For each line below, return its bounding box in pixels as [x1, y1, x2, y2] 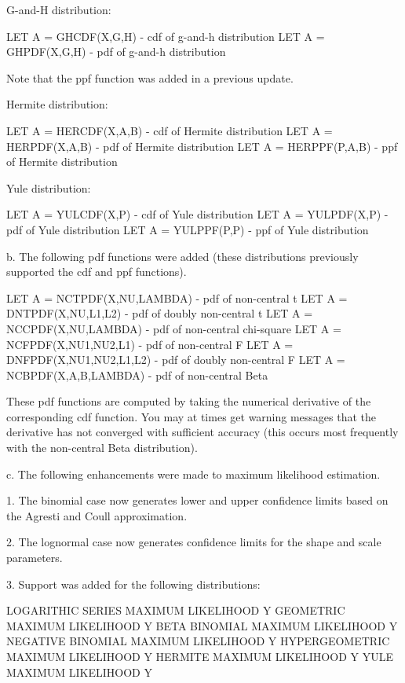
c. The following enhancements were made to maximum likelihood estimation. [6, 465, 381, 482]
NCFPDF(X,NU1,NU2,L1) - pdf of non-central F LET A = [6, 336, 294, 352]
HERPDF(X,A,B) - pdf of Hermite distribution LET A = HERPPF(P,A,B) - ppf [6, 138, 398, 154]
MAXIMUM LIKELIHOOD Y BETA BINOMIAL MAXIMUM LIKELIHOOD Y [6, 617, 398, 633]
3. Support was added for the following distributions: [6, 575, 261, 592]
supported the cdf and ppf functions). [6, 263, 187, 280]
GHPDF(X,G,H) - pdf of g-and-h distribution [6, 43, 226, 60]
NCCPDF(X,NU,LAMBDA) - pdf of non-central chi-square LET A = [6, 320, 341, 336]
